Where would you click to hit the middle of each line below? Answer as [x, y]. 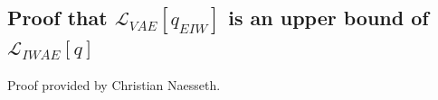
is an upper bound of [328, 18]
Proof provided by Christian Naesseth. [114, 84]
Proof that [57, 18]
